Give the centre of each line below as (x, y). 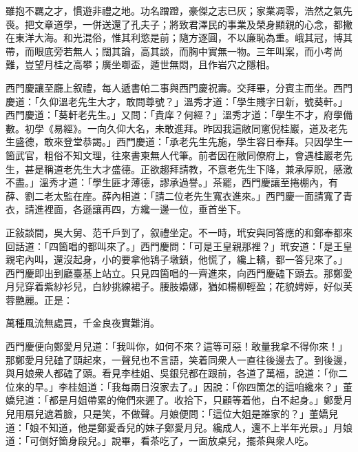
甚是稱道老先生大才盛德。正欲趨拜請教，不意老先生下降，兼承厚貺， (179, 168)
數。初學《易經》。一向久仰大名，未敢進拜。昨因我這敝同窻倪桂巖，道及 (167, 128)
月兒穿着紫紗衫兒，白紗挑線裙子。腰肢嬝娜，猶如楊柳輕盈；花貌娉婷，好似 (174, 286)
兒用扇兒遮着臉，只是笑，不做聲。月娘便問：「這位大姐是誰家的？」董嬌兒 (172, 414)
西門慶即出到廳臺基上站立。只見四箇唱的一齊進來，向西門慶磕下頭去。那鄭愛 (179, 273)
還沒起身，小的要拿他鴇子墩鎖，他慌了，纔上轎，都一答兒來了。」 (200, 259)
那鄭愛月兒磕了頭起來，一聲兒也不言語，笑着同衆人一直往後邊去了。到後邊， (179, 359)
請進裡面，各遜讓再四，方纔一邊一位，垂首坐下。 (135, 209)
